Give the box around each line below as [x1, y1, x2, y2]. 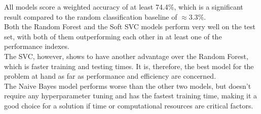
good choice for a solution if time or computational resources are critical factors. [4, 100, 253, 110]
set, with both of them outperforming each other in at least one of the [4, 31, 222, 41]
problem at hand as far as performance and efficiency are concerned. [4, 71, 216, 81]
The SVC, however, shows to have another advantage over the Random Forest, [4, 50, 248, 61]
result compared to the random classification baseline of [4, 11, 177, 22]
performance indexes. [4, 41, 69, 51]
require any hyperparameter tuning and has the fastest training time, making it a [4, 90, 257, 101]
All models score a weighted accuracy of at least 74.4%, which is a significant [4, 2, 243, 12]
